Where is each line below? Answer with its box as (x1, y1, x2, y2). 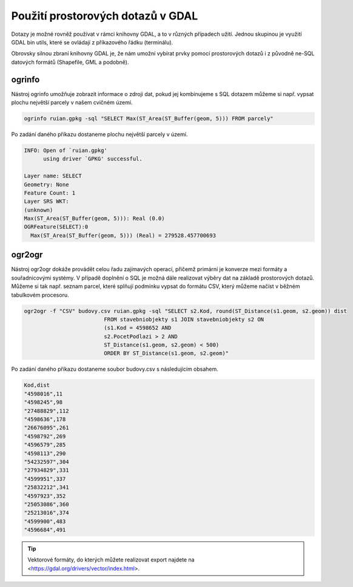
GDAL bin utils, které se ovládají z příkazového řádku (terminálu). (11, 38, 173, 46)
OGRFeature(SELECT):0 (24, 224, 89, 230)
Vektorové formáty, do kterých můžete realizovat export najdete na (27, 556, 195, 563)
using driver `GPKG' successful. (43, 156, 143, 162)
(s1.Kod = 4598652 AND (104, 324, 172, 331)
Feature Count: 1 (24, 189, 76, 196)
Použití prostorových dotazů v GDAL (11, 9, 198, 22)
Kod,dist (24, 382, 50, 389)
